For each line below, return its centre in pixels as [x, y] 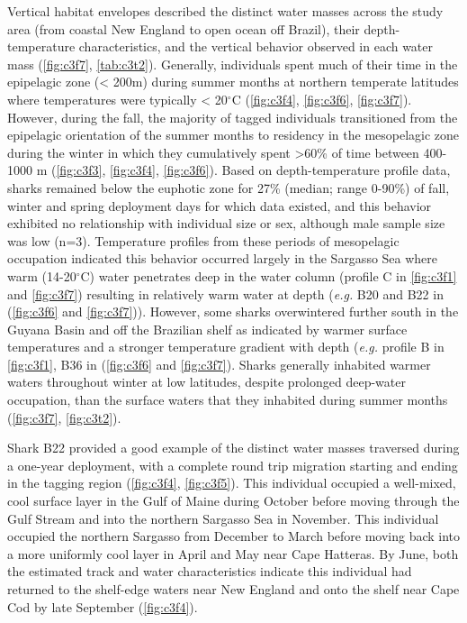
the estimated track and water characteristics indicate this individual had [210, 571]
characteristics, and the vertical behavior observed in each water [256, 46]
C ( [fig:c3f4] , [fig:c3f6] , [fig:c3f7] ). [322, 99]
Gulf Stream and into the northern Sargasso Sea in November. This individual [223, 518]
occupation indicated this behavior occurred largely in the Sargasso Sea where [223, 258]
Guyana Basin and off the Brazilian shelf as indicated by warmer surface [207, 329]
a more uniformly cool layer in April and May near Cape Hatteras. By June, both [233, 553]
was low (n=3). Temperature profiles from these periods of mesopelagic [203, 240]
